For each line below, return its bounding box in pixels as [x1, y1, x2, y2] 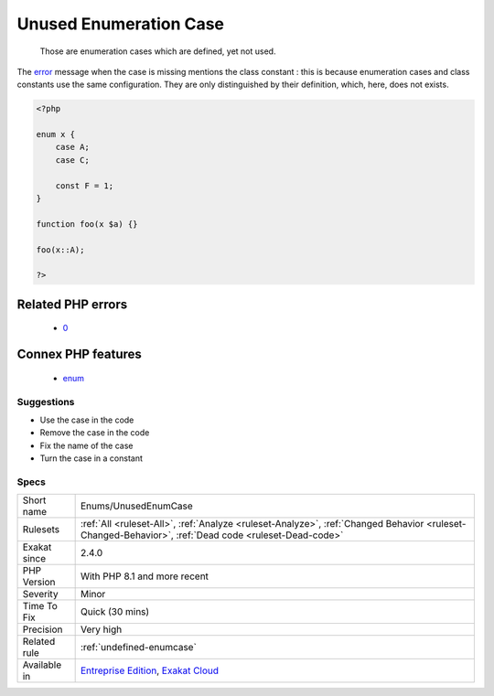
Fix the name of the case [39, 440, 134, 451]
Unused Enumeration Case [16, 14, 224, 34]
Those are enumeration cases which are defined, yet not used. [39, 46, 276, 57]
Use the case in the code [39, 414, 134, 425]
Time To [22, 600, 59, 613]
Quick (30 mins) [80, 605, 150, 618]
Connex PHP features [16, 347, 142, 362]
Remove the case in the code [39, 427, 150, 438]
